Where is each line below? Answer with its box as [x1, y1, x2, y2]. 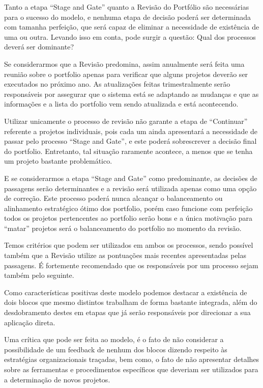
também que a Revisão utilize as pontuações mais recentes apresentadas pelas [4, 250, 247, 261]
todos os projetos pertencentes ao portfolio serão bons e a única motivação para [4, 213, 252, 223]
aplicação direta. [4, 317, 55, 327]
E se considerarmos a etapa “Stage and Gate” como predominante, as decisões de [4, 172, 257, 183]
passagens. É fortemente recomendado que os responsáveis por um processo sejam [4, 260, 258, 270]
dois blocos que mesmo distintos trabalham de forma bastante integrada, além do [4, 297, 257, 307]
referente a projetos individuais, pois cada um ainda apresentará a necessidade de [4, 125, 258, 136]
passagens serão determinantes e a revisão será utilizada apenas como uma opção [4, 183, 257, 193]
